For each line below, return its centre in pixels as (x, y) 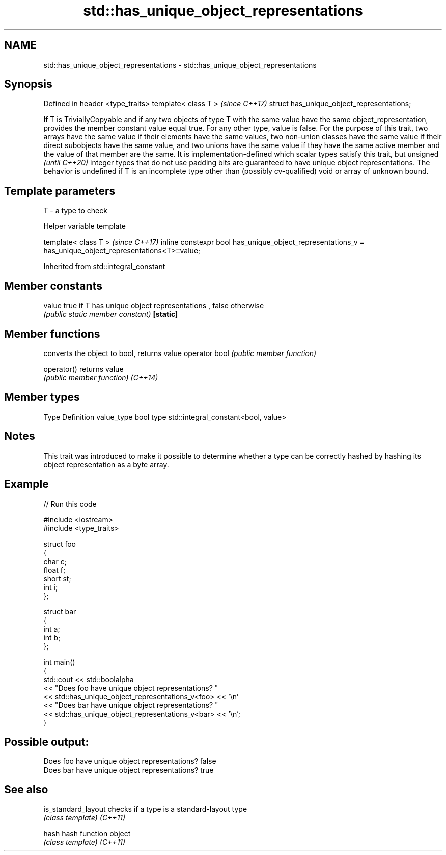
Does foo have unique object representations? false (130, 761)
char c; (55, 561)
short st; (57, 578)
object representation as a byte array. (106, 464)
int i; (51, 587)
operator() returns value (83, 369)
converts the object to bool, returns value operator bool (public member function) (180, 353)
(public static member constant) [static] (111, 314)
